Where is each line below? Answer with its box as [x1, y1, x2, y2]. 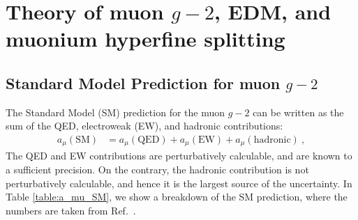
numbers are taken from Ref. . [6, 203, 136, 217]
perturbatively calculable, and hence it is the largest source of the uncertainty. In [6, 175, 352, 190]
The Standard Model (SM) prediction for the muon [6, 104, 225, 119]
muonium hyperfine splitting [6, 24, 285, 53]
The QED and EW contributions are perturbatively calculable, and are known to [6, 148, 352, 163]
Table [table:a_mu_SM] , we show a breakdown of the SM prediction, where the [6, 189, 348, 204]
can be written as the [253, 104, 344, 119]
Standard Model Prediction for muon [6, 72, 281, 93]
